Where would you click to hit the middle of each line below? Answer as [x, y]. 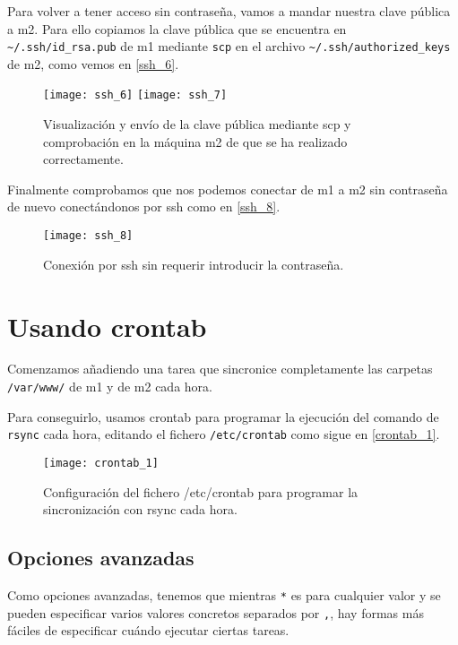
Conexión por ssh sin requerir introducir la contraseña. [194, 264]
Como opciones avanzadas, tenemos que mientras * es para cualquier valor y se [224, 594]
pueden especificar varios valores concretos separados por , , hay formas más [216, 612]
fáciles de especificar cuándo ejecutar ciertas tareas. [148, 630]
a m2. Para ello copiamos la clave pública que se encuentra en [177, 28]
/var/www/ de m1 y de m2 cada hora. [110, 387]
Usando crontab [107, 326]
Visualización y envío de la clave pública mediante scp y [197, 124]
